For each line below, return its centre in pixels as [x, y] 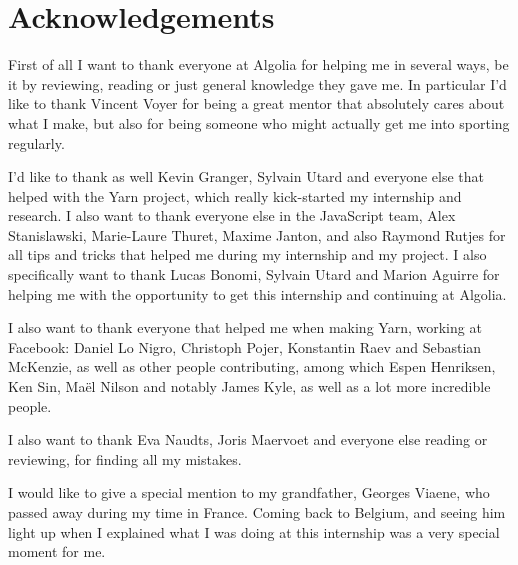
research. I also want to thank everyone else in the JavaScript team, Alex [232, 215]
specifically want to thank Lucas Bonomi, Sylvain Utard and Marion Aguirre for [254, 274]
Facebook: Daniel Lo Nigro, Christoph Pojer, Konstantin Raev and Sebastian [245, 346]
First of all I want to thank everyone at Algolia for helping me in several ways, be [258, 64]
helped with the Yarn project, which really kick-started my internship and [235, 195]
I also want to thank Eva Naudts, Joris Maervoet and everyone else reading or [248, 439]
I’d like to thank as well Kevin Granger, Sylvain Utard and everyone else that [246, 176]
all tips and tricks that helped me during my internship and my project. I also [247, 254]
